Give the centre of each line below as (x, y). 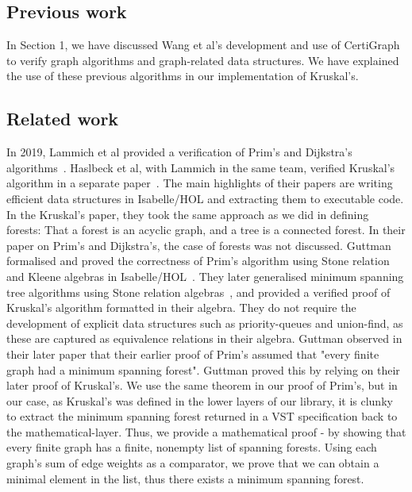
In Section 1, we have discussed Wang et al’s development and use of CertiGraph (203, 45)
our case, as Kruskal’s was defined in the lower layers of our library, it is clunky (200, 400)
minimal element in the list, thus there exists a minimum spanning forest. (185, 478)
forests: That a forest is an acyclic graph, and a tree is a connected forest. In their (206, 230)
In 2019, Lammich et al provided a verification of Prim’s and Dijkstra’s (179, 152)
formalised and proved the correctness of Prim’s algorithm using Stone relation (198, 261)
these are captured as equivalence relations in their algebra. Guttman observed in (204, 338)
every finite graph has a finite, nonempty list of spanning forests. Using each (192, 447)
